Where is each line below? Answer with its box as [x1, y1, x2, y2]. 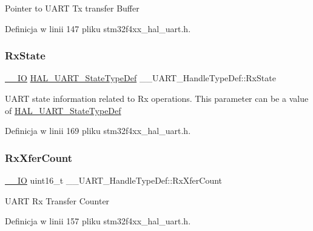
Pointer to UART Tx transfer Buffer [5, 2, 140, 14]
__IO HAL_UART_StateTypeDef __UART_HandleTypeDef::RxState [5, 72, 276, 84]
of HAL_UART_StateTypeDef [5, 104, 121, 116]
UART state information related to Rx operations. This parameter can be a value [5, 92, 309, 104]
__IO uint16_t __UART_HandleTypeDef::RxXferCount [5, 174, 223, 186]
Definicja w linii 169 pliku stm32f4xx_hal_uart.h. [5, 124, 191, 137]
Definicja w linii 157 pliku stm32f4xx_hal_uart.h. [5, 215, 191, 227]
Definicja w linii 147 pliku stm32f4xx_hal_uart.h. [5, 22, 191, 35]
